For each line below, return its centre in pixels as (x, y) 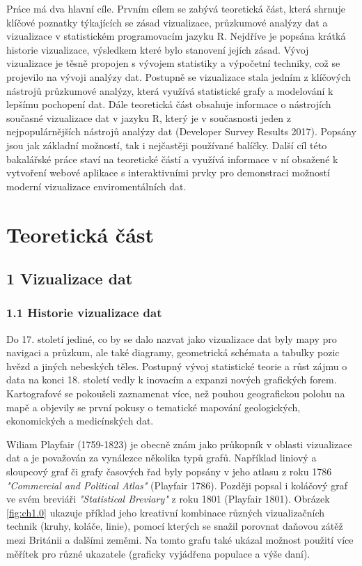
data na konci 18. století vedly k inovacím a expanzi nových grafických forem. (172, 380)
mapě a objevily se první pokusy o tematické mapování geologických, (154, 407)
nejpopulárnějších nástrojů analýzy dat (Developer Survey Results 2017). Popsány (181, 131)
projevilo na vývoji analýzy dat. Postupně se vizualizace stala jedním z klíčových (179, 76)
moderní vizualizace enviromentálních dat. (96, 186)
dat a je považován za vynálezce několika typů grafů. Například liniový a (162, 458)
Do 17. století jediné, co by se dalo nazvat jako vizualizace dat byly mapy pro (172, 338)
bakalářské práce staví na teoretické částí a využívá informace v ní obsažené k (172, 159)
